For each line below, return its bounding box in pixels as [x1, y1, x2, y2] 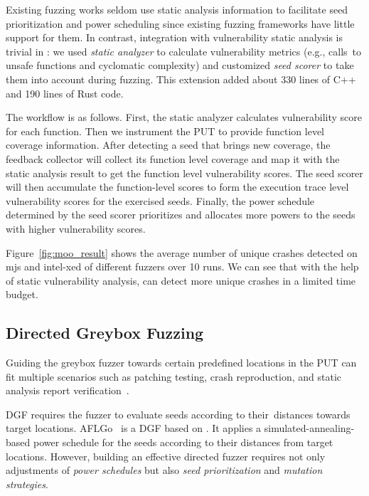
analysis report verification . [6, 383, 129, 398]
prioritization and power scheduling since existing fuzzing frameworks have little [6, 16, 355, 31]
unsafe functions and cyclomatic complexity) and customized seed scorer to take [6, 58, 354, 73]
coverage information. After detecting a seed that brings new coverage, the [6, 137, 331, 152]
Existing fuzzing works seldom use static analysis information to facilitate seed [6, 2, 348, 16]
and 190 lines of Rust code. [6, 85, 124, 100]
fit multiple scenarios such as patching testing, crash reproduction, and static [6, 369, 342, 384]
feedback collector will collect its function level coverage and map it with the [6, 151, 340, 166]
